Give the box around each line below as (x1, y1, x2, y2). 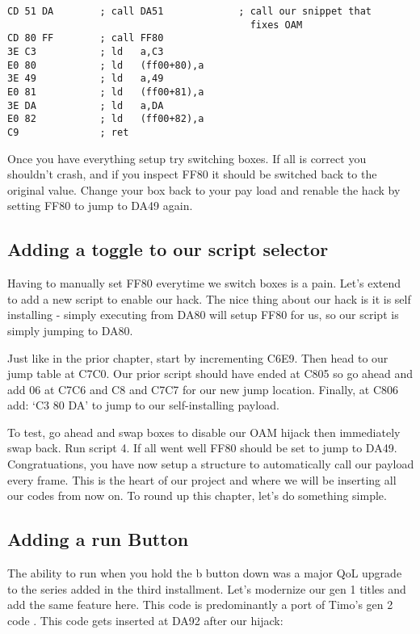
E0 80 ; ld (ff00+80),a (7, 59, 204, 71)
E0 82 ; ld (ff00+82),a (7, 113, 204, 125)
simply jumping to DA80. (7, 321, 133, 338)
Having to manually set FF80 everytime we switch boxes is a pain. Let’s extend (7, 275, 401, 292)
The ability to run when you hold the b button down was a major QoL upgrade (7, 565, 402, 582)
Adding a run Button (7, 527, 189, 552)
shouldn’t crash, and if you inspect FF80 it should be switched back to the (7, 166, 377, 183)
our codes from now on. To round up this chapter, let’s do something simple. (7, 487, 387, 504)
